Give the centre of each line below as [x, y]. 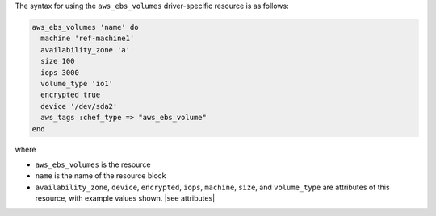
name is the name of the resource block [101, 176]
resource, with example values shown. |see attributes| [125, 198]
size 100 [58, 61]
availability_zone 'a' [86, 50]
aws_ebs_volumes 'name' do [85, 27]
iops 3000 [60, 72]
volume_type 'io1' [77, 83]
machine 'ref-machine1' [88, 39]
